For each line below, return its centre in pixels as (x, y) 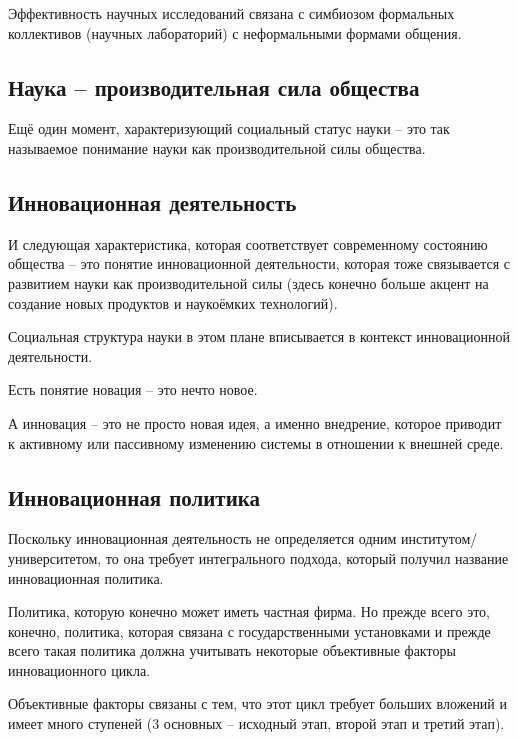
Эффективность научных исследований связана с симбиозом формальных (231, 13)
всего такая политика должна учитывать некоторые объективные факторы (232, 650)
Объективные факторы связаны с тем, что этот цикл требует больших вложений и (258, 703)
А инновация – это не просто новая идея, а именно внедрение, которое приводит (255, 422)
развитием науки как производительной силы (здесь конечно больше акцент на (248, 282)
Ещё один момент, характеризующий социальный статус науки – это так (229, 128)
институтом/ (439, 538)
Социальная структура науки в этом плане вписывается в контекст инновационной (259, 336)
